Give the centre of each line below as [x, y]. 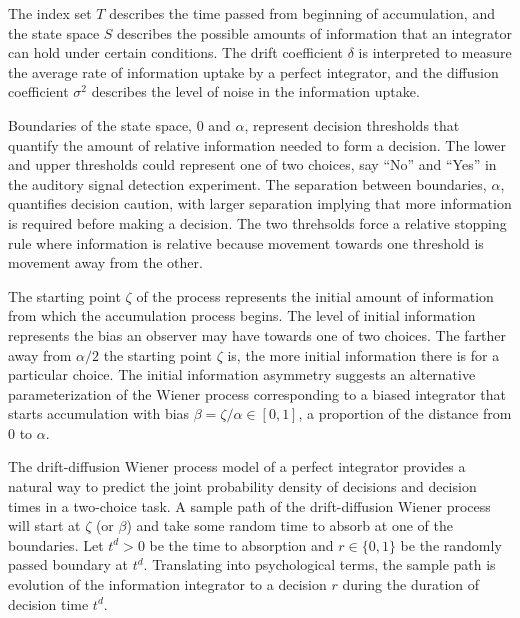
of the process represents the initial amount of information [315, 295]
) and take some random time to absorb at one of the [289, 525]
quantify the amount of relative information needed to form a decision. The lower [257, 144]
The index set [50, 13]
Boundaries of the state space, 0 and [119, 124]
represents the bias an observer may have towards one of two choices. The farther [257, 334]
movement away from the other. [105, 262]
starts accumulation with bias [99, 413]
